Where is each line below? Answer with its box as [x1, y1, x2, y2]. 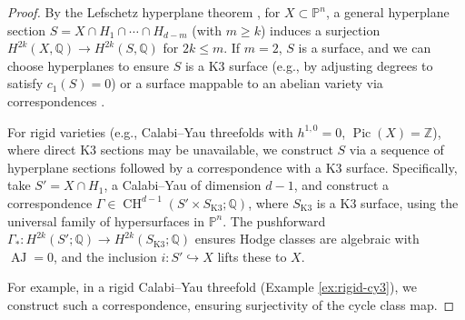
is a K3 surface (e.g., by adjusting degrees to [184, 55, 433, 75]
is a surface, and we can [298, 38, 431, 57]
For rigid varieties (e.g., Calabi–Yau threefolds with [7, 122, 293, 141]
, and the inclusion [54, 246, 157, 265]
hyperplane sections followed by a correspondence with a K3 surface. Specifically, [7, 157, 458, 176]
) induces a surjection [260, 20, 381, 39]
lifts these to [217, 246, 287, 265]
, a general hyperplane [325, 3, 450, 21]
